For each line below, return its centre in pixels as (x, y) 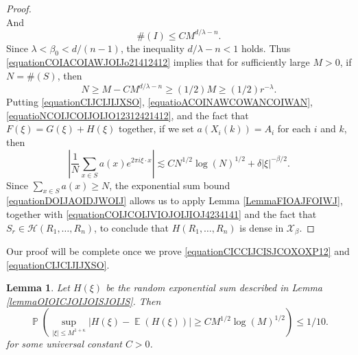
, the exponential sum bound (170, 185)
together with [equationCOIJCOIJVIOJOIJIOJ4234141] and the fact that (162, 213)
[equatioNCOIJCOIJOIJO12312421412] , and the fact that (128, 115)
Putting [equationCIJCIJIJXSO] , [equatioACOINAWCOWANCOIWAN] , (159, 102)
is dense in (262, 227)
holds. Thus (266, 48)
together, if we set (156, 128)
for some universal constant (64, 344)
